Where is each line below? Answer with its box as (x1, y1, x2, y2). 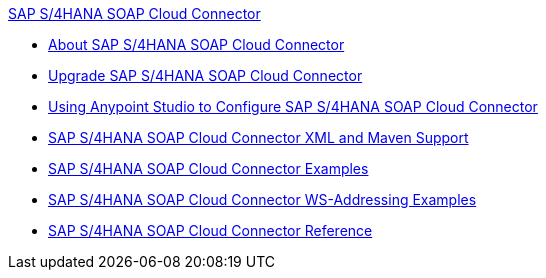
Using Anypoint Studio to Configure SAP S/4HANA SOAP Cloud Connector (48, 98, 538, 115)
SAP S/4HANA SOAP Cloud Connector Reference (48, 222, 373, 239)
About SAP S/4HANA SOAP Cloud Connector (48, 36, 345, 53)
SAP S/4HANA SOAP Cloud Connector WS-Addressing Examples (48, 191, 477, 208)
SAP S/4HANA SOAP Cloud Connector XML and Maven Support (48, 129, 469, 146)
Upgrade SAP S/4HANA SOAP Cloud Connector (48, 67, 363, 84)
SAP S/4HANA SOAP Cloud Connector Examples (48, 160, 369, 177)
